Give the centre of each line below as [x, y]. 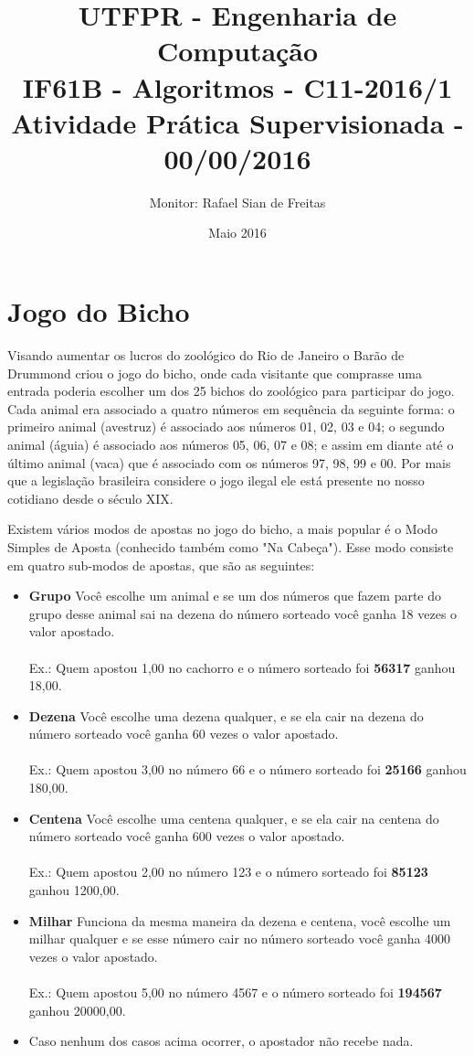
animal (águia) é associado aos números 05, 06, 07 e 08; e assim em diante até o [231, 444]
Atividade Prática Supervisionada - [237, 122]
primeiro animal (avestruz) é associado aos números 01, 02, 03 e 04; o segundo [226, 427]
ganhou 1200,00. [74, 890]
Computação [237, 51]
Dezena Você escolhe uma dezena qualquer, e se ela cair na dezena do [226, 715]
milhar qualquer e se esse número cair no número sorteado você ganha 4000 [240, 939]
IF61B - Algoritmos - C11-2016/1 [237, 86]
